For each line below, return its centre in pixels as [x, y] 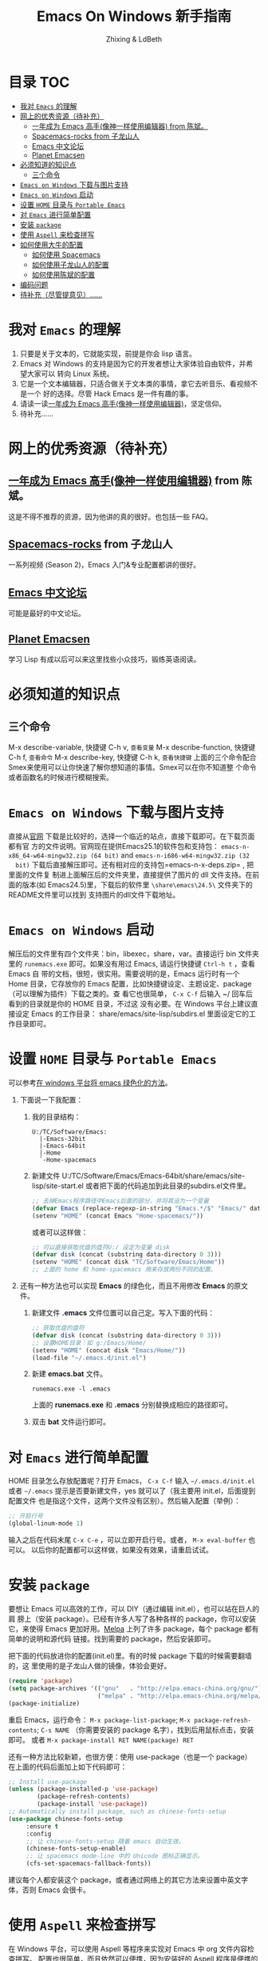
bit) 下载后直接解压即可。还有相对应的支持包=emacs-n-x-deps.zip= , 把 [135, 864]
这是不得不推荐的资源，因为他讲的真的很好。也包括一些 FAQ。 [110, 516]
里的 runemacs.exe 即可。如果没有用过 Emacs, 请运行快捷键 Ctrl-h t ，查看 [132, 963]
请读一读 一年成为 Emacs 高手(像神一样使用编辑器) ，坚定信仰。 [122, 403]
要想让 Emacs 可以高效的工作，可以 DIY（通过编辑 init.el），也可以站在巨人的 [134, 1609]
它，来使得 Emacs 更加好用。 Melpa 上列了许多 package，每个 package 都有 [134, 1629]
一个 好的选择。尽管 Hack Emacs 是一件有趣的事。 [110, 394]
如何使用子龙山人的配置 [70, 264]
